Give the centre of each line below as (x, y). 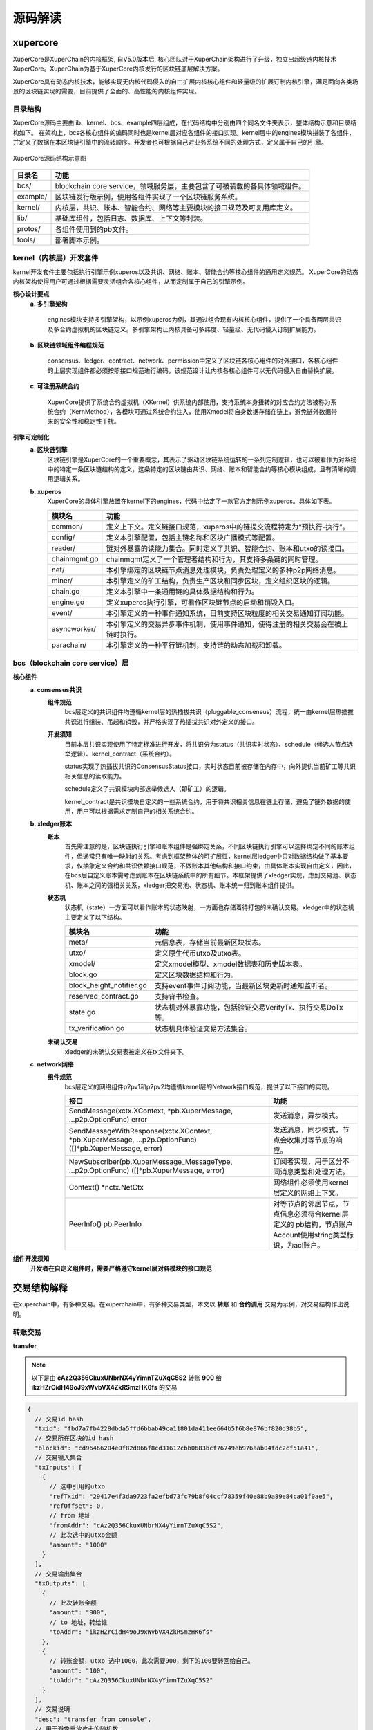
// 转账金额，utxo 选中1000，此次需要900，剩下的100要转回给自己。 (152, 1661)
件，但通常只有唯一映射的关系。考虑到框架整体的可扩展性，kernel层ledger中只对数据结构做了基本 (203, 856)
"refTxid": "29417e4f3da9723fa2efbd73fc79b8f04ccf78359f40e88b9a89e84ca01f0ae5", (191, 1496)
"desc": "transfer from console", (93, 1719)
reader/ (64, 548)
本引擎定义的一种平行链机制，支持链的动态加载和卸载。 (196, 645)
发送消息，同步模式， (308, 1130)
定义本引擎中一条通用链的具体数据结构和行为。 (182, 592)
